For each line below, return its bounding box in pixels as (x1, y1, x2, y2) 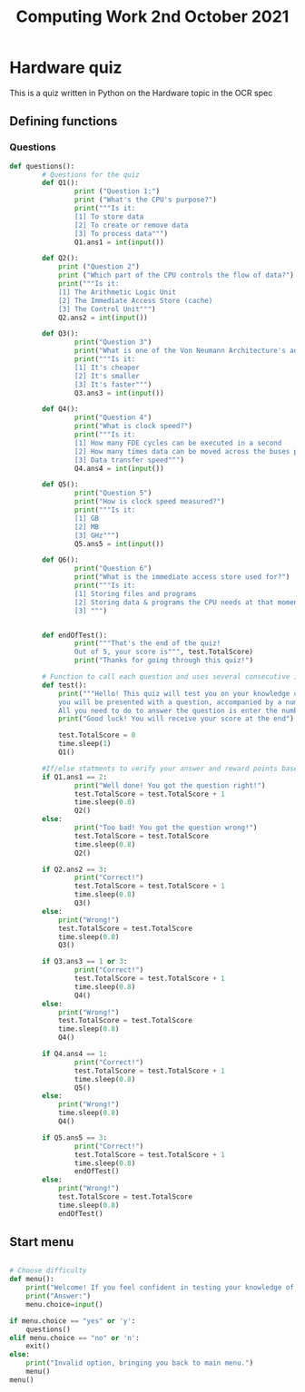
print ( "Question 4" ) (74, 413, 152, 423)
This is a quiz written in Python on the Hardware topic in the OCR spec (9, 87, 273, 98)
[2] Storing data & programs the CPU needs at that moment (74, 597, 302, 607)
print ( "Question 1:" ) (74, 187, 161, 196)
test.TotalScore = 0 (57, 730, 136, 740)
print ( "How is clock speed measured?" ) (74, 497, 225, 506)
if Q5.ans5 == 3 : (42, 1132, 107, 1142)
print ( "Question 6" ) (74, 564, 152, 573)
